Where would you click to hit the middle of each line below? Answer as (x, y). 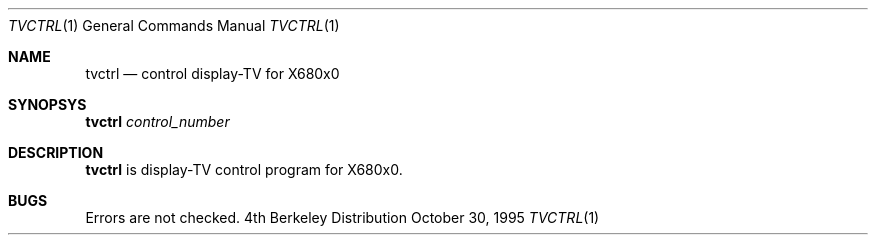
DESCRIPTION (56, 152)
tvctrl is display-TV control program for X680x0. (244, 169)
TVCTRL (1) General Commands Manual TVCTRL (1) (174, 25)
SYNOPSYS (47, 104)
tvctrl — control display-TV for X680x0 (212, 73)
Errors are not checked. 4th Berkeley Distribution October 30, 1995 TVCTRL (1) (342, 217)
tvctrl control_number (157, 121)
